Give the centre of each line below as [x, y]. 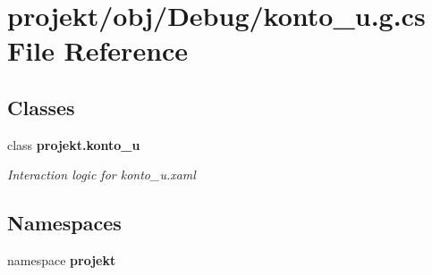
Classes [41, 107]
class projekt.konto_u [74, 144]
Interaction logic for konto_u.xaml [102, 175]
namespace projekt [62, 260]
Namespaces [64, 223]
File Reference [98, 50]
